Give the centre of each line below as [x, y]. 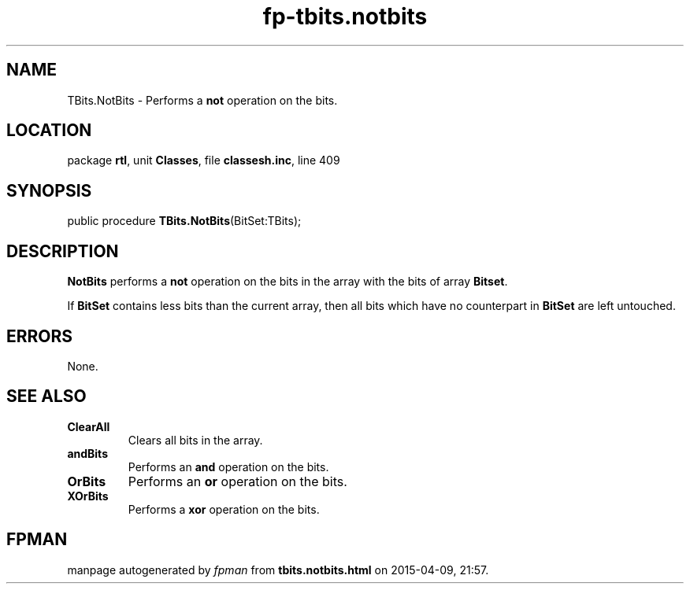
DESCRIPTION [63, 251]
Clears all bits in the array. [195, 440]
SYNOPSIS [49, 190]
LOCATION [49, 131]
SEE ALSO [46, 396]
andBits [87, 453]
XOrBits [88, 496]
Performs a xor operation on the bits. [224, 509]
